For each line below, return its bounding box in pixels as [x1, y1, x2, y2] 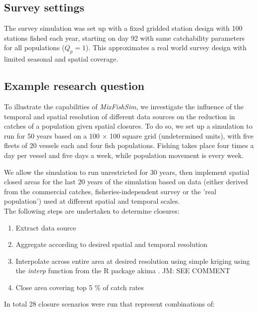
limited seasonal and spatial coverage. [4, 54, 119, 64]
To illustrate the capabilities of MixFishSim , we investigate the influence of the [4, 101, 244, 111]
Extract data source [15, 222, 76, 233]
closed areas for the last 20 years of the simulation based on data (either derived [4, 176, 248, 187]
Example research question [4, 78, 144, 93]
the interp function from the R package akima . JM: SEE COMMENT [15, 265, 230, 276]
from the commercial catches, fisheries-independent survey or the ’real [4, 186, 216, 196]
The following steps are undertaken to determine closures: [4, 205, 180, 216]
